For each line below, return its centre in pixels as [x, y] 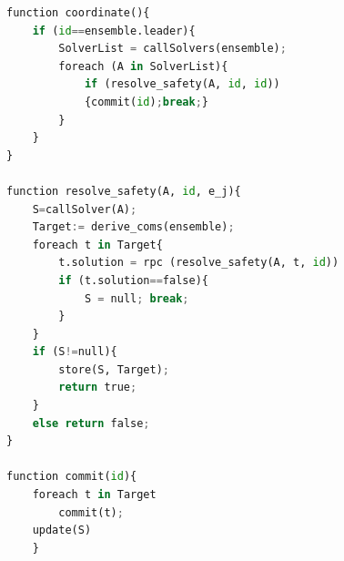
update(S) [62, 530]
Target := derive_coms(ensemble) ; [133, 227]
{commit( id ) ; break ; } [146, 102]
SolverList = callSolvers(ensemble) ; [172, 49]
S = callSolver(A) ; [85, 209]
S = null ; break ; [137, 298]
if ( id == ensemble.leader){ [114, 31]
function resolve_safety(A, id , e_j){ [124, 191]
